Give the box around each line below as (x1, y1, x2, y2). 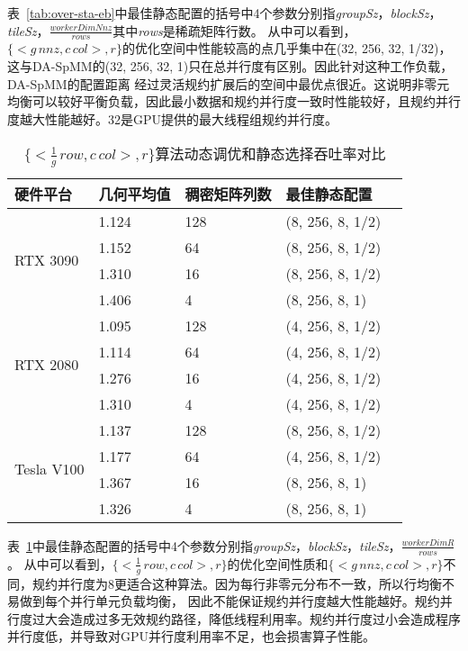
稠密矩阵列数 (184, 183, 272, 204)
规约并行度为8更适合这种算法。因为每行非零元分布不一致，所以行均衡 (31, 574, 442, 592)
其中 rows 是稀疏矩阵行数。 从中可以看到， (112, 21, 356, 40)
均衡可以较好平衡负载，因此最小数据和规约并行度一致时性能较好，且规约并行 (7, 92, 461, 111)
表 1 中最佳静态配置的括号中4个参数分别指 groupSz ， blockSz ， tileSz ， (7, 536, 401, 555)
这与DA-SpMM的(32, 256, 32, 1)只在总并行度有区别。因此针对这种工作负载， (7, 57, 454, 76)
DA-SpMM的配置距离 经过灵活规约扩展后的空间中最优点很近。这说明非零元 (7, 74, 450, 93)
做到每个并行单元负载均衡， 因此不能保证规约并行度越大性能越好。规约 (19, 592, 440, 610)
